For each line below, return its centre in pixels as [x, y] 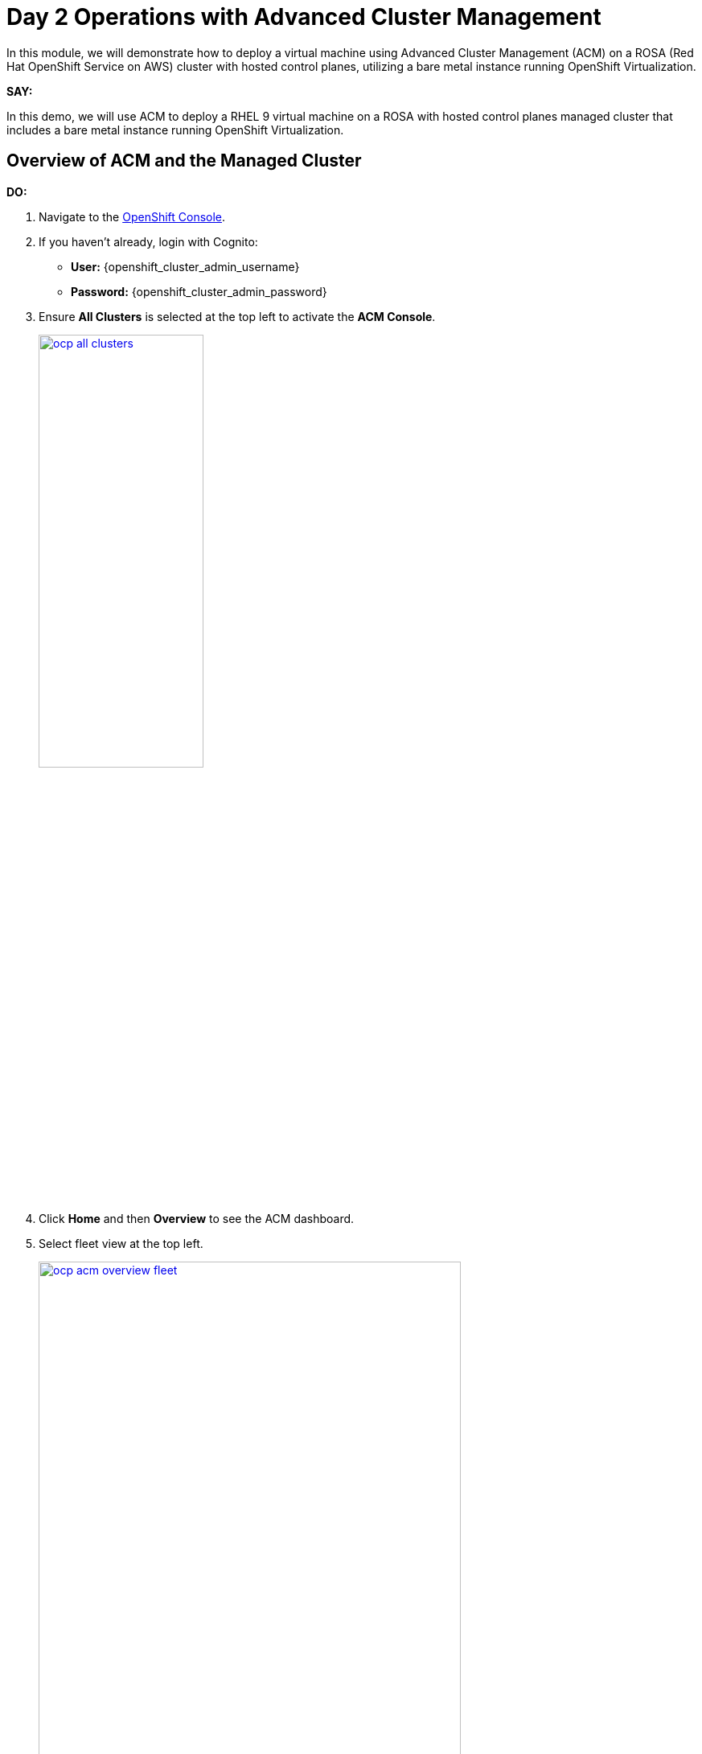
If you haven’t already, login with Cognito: [148, 241]
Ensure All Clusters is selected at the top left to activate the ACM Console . [237, 316]
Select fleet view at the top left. [121, 1243]
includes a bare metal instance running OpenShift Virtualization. [175, 130]
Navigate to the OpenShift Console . [132, 216]
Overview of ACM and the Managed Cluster [184, 161]
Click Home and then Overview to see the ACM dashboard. [197, 1218]
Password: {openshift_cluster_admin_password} [199, 291]
